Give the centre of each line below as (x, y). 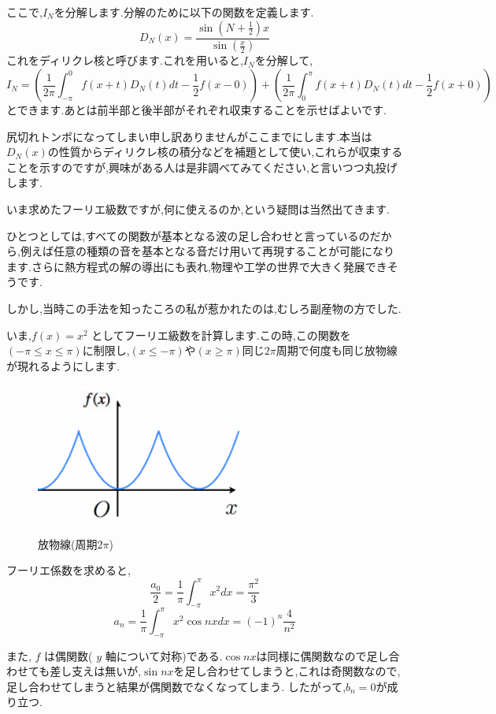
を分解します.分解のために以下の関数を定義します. (184, 12)
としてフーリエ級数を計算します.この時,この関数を (221, 335)
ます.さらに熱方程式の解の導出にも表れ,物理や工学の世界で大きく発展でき (197, 266)
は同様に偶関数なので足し (322, 655)
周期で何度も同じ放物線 (337, 350)
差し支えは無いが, (96, 671)
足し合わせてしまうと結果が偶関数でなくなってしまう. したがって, (176, 686)
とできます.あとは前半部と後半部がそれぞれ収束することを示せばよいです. (196, 110)
